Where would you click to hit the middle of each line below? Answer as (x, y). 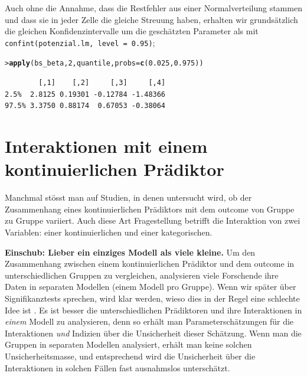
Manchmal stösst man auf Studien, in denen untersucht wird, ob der (128, 197)
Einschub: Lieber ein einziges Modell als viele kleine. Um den (130, 252)
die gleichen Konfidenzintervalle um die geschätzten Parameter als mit (132, 31)
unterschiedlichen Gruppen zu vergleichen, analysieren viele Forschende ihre (142, 275)
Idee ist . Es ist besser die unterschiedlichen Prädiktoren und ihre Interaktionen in (153, 310)
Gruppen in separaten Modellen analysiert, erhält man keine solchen (128, 344)
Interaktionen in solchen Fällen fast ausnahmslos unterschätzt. (117, 367)
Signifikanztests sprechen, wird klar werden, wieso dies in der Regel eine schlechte (152, 298)
